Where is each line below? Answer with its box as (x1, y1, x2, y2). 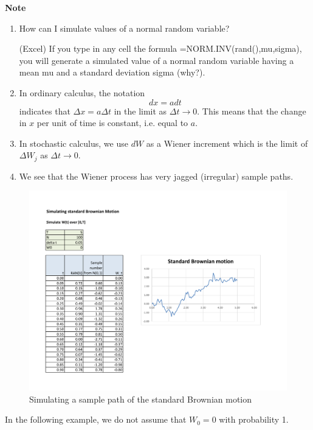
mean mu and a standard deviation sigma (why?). (19, 66, 205, 79)
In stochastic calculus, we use (19, 136, 128, 149)
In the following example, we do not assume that (5, 413, 187, 426)
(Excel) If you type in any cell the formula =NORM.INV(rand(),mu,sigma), (19, 42, 302, 55)
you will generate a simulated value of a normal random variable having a (19, 54, 294, 66)
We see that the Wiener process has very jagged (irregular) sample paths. (19, 169, 294, 182)
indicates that (19, 104, 71, 117)
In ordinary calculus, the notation (19, 86, 145, 99)
